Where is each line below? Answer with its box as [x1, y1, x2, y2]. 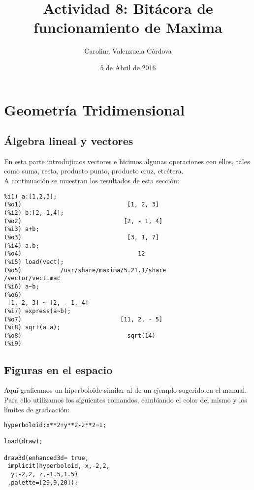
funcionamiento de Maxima [33, 17, 222, 37]
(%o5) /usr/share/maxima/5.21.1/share [4, 266, 166, 274]
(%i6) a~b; [4, 283, 39, 290]
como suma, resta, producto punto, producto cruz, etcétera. [4, 166, 184, 176]
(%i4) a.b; [4, 242, 39, 249]
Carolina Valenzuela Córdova [84, 46, 172, 56]
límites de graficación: [4, 404, 70, 414]
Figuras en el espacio [4, 362, 113, 377]
